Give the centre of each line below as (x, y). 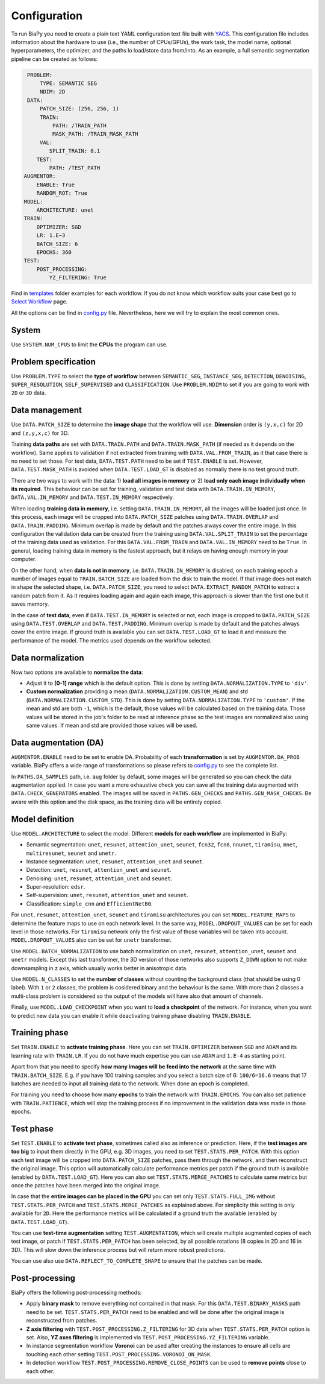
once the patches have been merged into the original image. (86, 1186)
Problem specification (53, 362)
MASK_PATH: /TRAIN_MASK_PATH (95, 134)
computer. (24, 559)
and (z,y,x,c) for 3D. (40, 433)
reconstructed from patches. (62, 1321)
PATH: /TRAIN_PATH (79, 126)
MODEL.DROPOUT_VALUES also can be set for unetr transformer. (91, 940)
